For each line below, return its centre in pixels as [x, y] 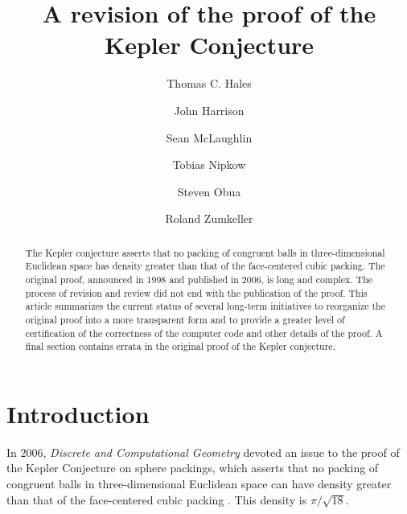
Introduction [78, 413]
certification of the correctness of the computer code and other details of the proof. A [204, 333]
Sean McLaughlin [209, 137]
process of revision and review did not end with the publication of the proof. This [196, 292]
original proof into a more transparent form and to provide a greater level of [185, 319]
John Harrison [209, 110]
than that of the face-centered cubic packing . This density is [157, 499]
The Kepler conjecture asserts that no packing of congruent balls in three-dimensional [205, 252]
